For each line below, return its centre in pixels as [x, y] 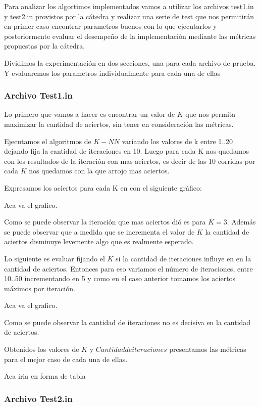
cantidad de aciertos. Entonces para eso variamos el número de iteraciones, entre [128, 268]
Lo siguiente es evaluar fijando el [55, 258]
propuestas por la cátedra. [45, 46]
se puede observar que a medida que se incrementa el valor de [99, 231]
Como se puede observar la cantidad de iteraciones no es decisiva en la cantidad [127, 322]
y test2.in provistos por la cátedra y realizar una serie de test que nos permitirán [129, 16]
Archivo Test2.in [38, 398]
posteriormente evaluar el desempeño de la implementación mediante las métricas [130, 36]
